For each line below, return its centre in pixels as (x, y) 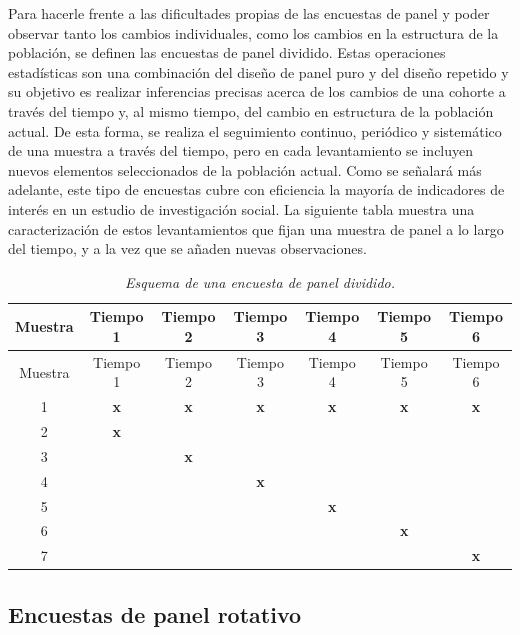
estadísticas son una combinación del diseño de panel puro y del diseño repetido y (258, 71)
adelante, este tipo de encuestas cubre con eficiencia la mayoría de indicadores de (256, 189)
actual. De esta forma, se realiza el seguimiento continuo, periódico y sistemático (255, 130)
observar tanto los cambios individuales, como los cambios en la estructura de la (253, 32)
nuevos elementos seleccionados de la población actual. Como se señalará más (245, 169)
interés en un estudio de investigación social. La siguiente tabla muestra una (241, 208)
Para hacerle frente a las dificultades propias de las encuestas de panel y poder (249, 13)
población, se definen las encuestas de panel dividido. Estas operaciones (227, 52)
